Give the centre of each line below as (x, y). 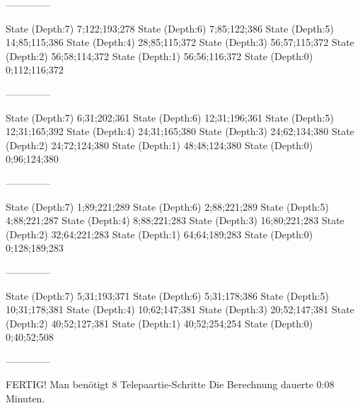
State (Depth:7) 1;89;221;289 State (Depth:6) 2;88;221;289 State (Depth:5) (167, 206)
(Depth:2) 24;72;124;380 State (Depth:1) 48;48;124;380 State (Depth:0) (159, 145)
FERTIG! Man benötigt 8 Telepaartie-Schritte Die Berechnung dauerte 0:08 (170, 384)
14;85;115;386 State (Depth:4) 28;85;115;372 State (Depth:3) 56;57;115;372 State (180, 42)
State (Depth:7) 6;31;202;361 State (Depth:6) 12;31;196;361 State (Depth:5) (170, 117)
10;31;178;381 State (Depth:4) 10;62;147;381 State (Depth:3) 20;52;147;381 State (180, 309)
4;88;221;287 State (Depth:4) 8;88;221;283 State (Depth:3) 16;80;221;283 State (175, 220)
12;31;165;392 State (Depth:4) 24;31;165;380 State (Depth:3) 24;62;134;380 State (180, 131)
